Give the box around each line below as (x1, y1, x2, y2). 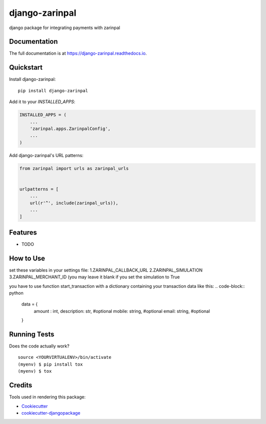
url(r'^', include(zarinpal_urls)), (30, 200, 118, 206)
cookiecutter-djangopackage (21, 410, 81, 416)
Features (9, 228, 37, 236)
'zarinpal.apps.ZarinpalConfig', (30, 126, 111, 131)
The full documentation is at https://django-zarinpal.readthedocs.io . (9, 50, 147, 56)
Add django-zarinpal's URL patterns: (9, 152, 84, 158)
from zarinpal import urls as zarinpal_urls (19, 165, 129, 171)
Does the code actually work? (9, 343, 70, 349)
